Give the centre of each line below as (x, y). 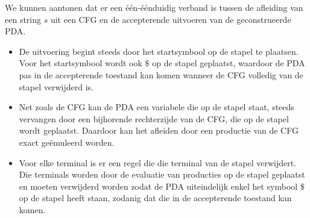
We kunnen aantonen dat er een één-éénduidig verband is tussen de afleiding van (154, 7)
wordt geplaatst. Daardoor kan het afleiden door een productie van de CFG (159, 130)
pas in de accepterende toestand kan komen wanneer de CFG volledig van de (161, 74)
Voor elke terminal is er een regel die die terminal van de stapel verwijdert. (158, 162)
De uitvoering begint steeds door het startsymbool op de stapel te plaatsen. (159, 51)
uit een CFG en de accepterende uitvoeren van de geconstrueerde (171, 19)
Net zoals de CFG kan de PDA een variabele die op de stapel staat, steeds (157, 107)
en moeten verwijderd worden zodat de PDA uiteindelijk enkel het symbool (158, 186)
